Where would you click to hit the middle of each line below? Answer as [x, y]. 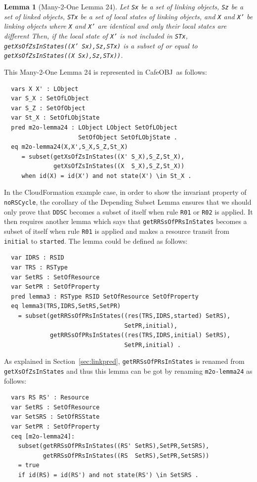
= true [29, 465]
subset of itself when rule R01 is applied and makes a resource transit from [117, 231]
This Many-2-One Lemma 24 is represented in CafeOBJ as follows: [106, 71]
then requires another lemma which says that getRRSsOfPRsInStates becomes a [126, 221]
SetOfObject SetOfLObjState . [128, 137]
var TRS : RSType [39, 267]
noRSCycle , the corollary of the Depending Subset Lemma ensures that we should [128, 202]
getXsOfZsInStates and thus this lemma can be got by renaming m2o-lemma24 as [128, 371]
